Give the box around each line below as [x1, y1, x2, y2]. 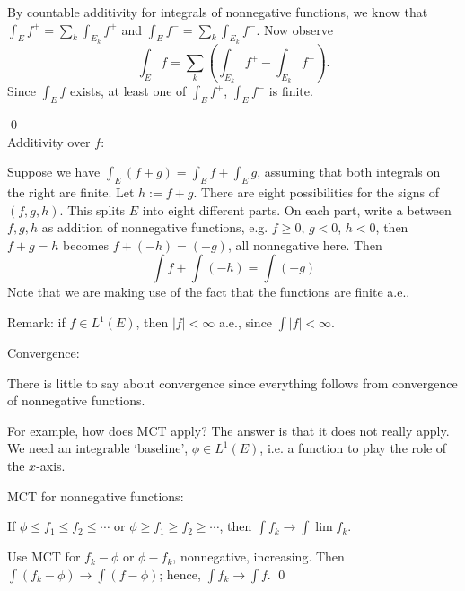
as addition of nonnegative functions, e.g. [41, 218, 268, 237]
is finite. [268, 82, 313, 100]
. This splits [59, 200, 126, 219]
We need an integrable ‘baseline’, [7, 439, 189, 457]
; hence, [159, 564, 201, 583]
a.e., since [218, 313, 273, 332]
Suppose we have [7, 162, 101, 181]
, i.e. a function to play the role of [259, 439, 447, 457]
